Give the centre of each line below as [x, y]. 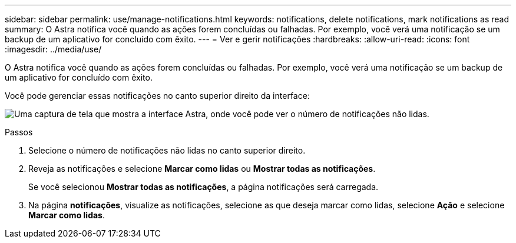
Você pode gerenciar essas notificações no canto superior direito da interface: [157, 96]
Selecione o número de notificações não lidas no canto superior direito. [167, 150]
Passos [19, 132]
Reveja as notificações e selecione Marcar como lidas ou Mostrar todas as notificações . [202, 169]
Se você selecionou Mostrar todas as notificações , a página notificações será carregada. [204, 187]
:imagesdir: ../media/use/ [53, 49]
